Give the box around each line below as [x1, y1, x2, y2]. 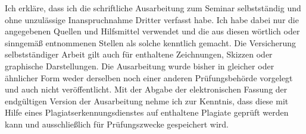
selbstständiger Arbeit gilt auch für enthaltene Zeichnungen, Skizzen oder [5, 48, 273, 60]
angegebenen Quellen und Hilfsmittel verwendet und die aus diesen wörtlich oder [5, 25, 300, 37]
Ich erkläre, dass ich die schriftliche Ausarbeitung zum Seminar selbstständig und [5, 2, 301, 14]
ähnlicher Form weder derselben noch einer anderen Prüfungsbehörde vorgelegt [5, 71, 293, 84]
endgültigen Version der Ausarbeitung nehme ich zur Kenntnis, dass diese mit [5, 94, 289, 107]
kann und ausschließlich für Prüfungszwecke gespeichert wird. [5, 117, 229, 130]
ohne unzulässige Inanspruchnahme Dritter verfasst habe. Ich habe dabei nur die [5, 13, 299, 25]
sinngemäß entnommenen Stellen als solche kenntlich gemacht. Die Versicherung [5, 36, 296, 49]
